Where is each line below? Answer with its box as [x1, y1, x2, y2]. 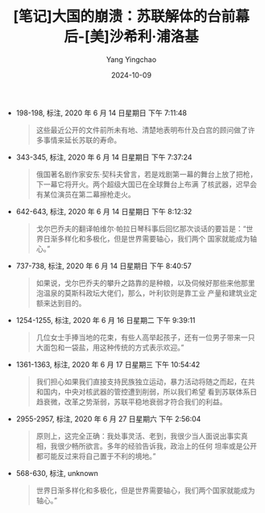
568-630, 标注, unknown [15, 468, 99, 478]
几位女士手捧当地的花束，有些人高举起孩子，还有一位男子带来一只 [35, 332, 255, 342]
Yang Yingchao [106, 54, 157, 64]
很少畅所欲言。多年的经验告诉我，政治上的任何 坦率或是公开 [57, 441, 258, 451]
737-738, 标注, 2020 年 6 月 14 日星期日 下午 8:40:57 [15, 261, 192, 271]
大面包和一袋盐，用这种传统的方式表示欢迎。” [35, 342, 184, 352]
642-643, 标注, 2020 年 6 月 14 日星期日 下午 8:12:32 [15, 206, 193, 216]
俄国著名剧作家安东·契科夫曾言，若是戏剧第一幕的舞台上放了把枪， [35, 169, 258, 179]
